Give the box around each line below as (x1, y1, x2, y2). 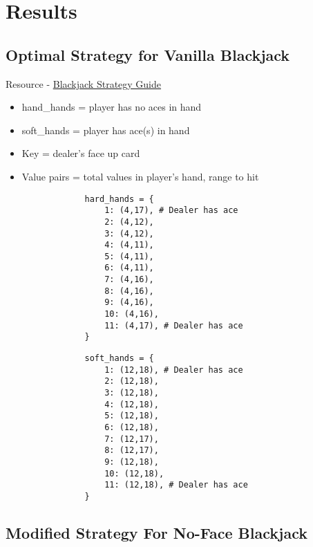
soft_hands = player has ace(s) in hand (21, 122, 190, 137)
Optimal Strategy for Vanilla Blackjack (6, 44, 290, 65)
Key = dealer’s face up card (21, 146, 140, 160)
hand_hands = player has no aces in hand (21, 100, 202, 114)
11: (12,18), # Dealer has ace (104, 480, 248, 490)
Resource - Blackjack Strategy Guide (6, 76, 162, 91)
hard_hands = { (84, 194, 154, 204)
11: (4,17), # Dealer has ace (104, 320, 243, 331)
